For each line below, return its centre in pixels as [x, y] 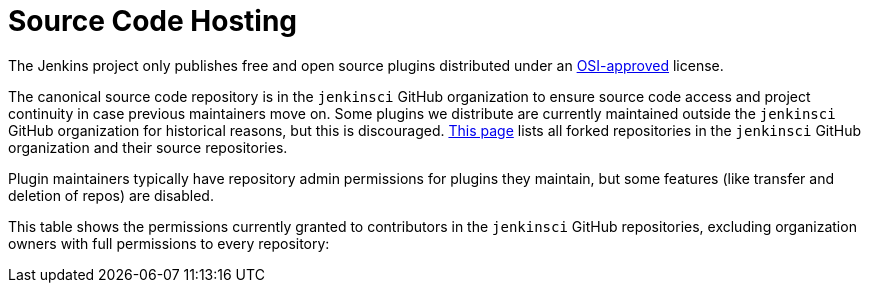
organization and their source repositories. [148, 147]
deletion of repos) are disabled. [111, 195]
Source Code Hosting [153, 21]
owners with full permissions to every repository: [169, 243]
